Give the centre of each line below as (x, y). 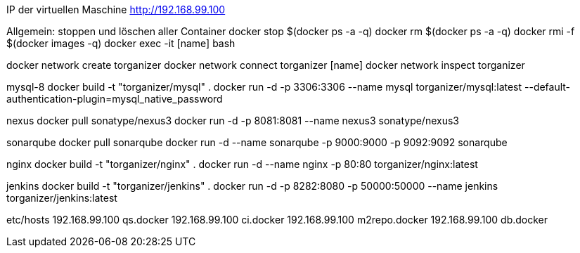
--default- (548, 87)
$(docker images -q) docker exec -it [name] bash (121, 43)
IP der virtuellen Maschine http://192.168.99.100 (116, 9)
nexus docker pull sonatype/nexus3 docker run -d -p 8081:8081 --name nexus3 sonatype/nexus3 (233, 121)
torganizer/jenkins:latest (62, 198)
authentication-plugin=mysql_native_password (115, 99)
